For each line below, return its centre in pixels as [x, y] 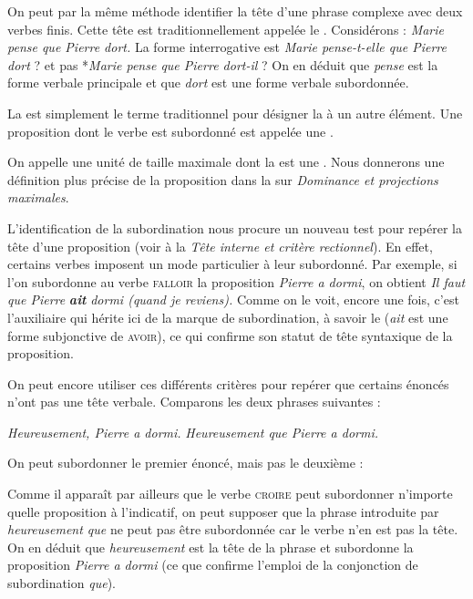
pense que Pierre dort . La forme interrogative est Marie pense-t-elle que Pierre [227, 47]
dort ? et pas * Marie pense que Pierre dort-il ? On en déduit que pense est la [223, 64]
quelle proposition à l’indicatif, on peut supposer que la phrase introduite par [223, 511]
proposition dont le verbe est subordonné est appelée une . [170, 131]
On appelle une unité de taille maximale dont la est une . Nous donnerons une [226, 162]
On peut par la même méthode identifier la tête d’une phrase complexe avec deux [235, 11]
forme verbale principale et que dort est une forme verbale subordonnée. [208, 83]
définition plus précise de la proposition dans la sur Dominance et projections [223, 179]
